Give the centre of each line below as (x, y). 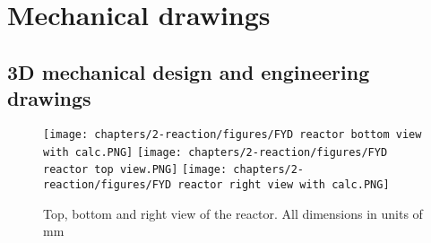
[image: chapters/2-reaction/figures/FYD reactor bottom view (233, 134)
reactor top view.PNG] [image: (135, 170)
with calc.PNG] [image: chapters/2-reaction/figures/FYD (215, 152)
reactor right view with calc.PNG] (284, 184)
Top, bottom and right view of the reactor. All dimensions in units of (233, 213)
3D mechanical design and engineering (189, 71)
